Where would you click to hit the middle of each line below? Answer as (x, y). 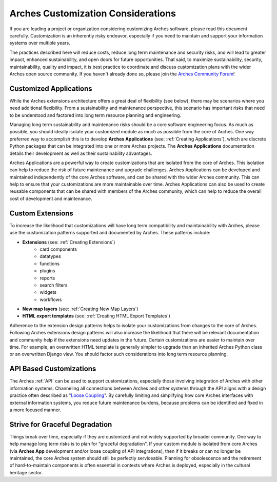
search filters (54, 285)
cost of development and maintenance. (51, 198)
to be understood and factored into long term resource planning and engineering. (95, 115)
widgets (48, 292)
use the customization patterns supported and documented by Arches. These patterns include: (110, 233)
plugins (47, 271)
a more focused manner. (35, 410)
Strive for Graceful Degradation (61, 424)
